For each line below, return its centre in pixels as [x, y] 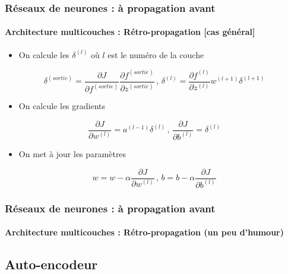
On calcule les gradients [62, 106]
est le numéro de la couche [156, 54]
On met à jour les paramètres [72, 153]
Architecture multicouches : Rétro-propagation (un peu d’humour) [144, 232]
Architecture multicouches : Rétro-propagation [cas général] [130, 32]
